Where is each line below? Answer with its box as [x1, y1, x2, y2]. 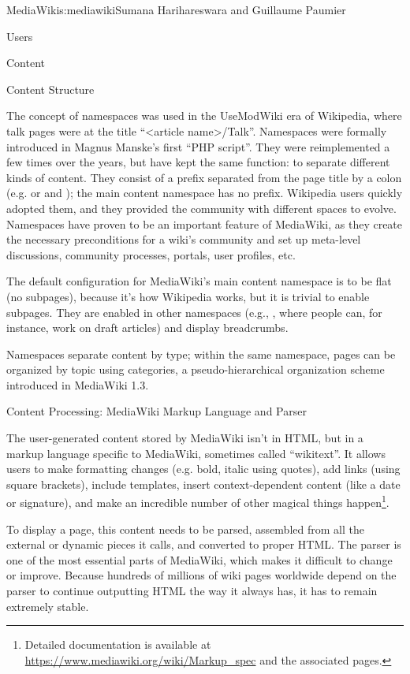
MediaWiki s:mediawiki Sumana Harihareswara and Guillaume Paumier [6, 2, 346, 17]
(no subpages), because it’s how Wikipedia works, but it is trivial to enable [6, 288, 370, 304]
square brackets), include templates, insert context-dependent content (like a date [6, 475, 401, 492]
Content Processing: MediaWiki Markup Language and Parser [6, 403, 307, 419]
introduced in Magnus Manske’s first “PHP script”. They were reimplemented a [6, 138, 390, 155]
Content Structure [6, 80, 95, 97]
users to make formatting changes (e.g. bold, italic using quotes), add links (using [6, 460, 401, 477]
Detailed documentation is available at [24, 636, 211, 653]
